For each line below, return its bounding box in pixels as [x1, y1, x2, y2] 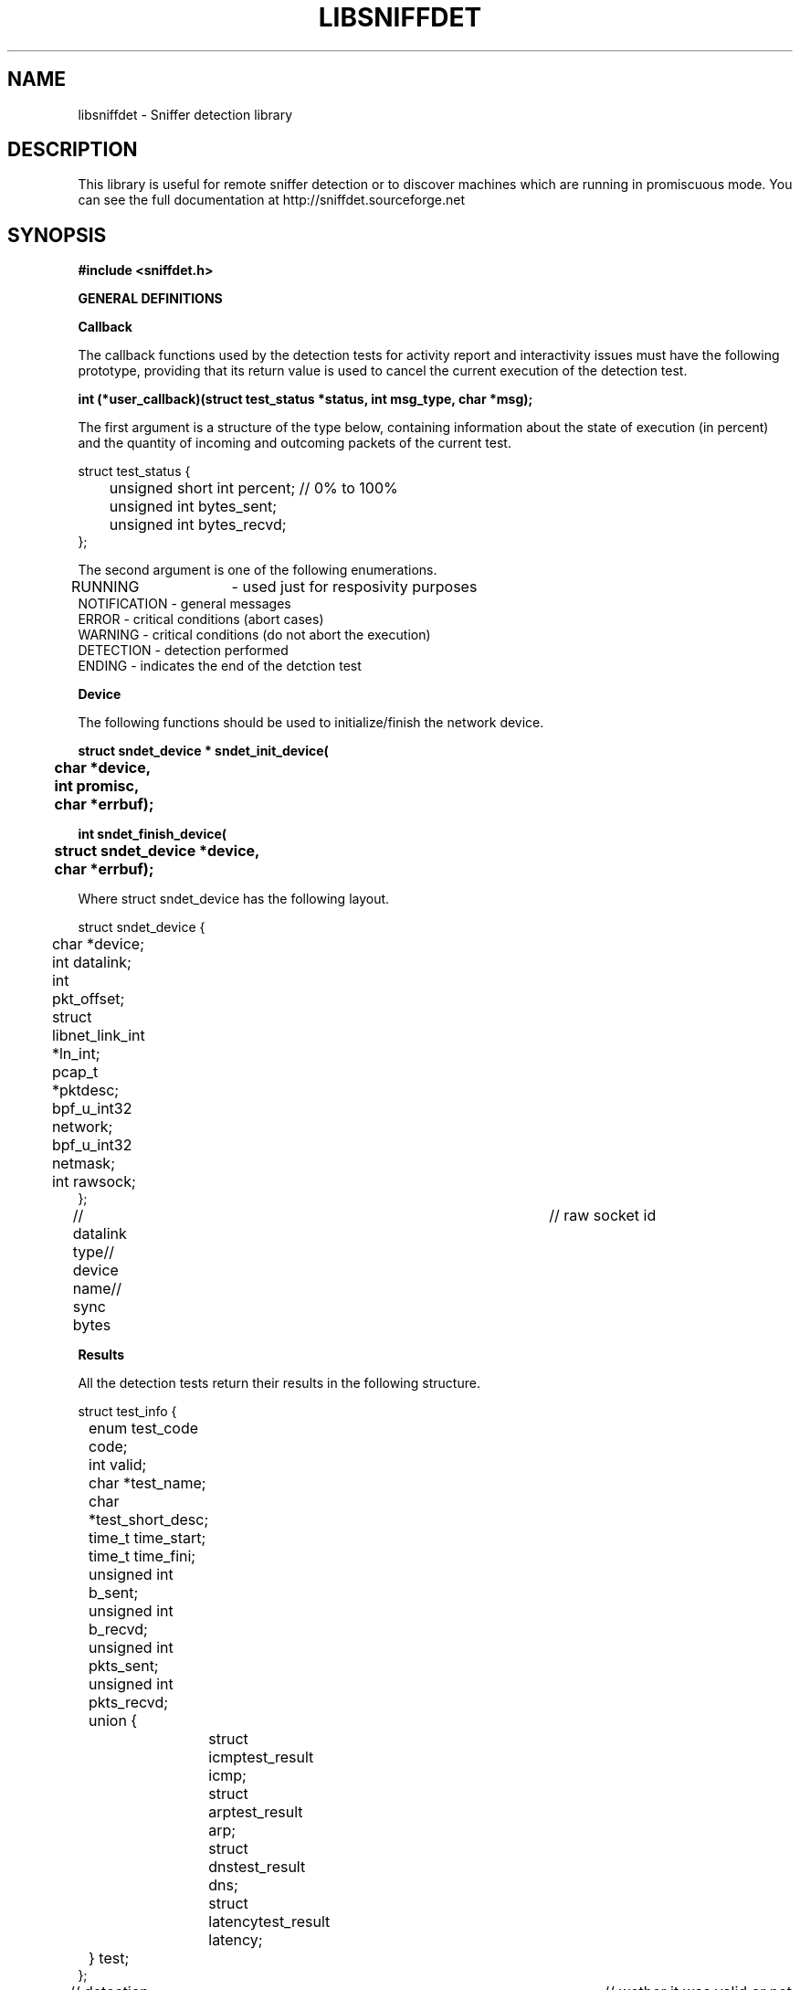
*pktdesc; [51, 1081, 120, 1100]
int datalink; [51, 953, 132, 972]
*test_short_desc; [89, 1510, 209, 1530]
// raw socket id [549, 1206, 657, 1225]
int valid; [89, 1455, 147, 1475]
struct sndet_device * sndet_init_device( [78, 743, 329, 759]
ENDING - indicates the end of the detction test [78, 658, 362, 674]
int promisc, [54, 777, 140, 796]
